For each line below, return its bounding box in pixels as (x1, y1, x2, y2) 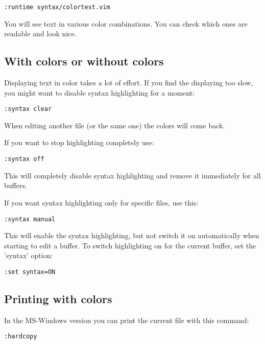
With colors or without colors (4, 53, 164, 69)
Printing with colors (4, 291, 112, 306)
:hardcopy (4, 333, 37, 340)
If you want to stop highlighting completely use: (4, 137, 154, 148)
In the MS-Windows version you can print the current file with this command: (4, 314, 249, 325)
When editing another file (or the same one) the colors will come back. (4, 120, 225, 130)
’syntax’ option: (4, 250, 53, 261)
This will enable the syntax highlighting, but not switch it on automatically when (4, 230, 259, 241)
